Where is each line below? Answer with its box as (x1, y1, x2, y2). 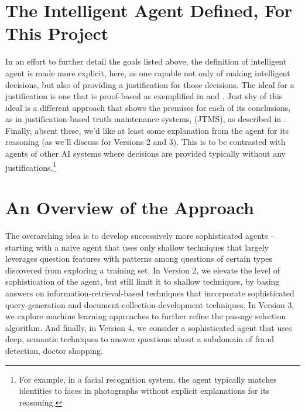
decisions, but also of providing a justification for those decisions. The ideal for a (5, 78, 294, 90)
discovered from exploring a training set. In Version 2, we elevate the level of (5, 264, 280, 276)
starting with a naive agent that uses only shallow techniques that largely (5, 241, 269, 253)
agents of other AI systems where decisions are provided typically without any (5, 147, 286, 160)
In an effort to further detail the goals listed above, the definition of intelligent (5, 55, 287, 67)
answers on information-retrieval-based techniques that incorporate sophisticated (5, 287, 294, 299)
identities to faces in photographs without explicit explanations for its (19, 384, 269, 397)
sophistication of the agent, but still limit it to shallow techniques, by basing (5, 275, 280, 288)
